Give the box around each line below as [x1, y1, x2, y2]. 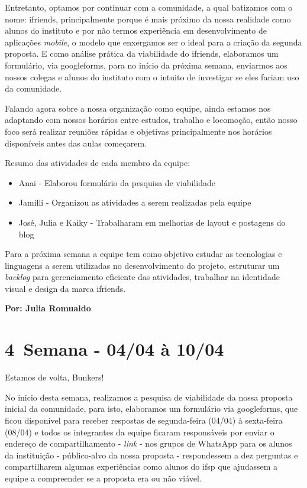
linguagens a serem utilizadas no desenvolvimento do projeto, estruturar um [5, 259, 280, 271]
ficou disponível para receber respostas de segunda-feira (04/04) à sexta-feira [5, 414, 283, 426]
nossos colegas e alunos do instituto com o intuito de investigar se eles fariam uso [5, 70, 299, 83]
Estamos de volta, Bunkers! [5, 371, 104, 383]
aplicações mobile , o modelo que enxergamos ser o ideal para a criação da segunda [5, 35, 302, 48]
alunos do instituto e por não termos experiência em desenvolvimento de [5, 24, 267, 37]
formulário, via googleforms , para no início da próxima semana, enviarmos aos [5, 58, 287, 71]
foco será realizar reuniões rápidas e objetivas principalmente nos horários [5, 125, 272, 137]
